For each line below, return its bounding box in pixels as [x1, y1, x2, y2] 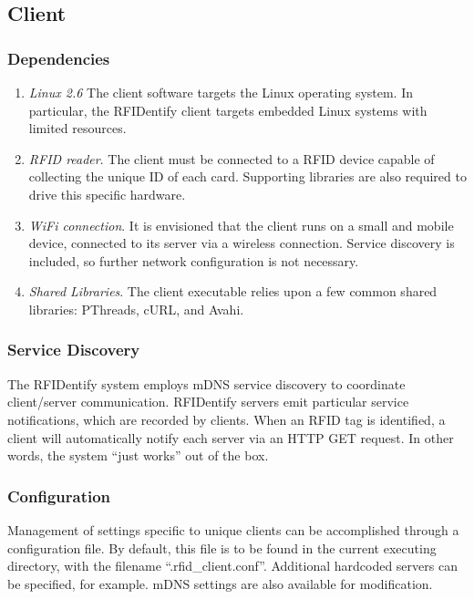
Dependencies [7, 46, 110, 69]
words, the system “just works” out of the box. [7, 446, 269, 465]
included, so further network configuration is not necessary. [28, 251, 359, 270]
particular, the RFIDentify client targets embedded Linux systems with [28, 100, 428, 119]
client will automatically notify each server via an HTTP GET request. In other [7, 428, 454, 447]
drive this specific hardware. [28, 184, 186, 203]
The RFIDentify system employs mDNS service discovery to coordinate [7, 374, 406, 393]
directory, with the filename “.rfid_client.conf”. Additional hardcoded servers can [7, 556, 458, 575]
